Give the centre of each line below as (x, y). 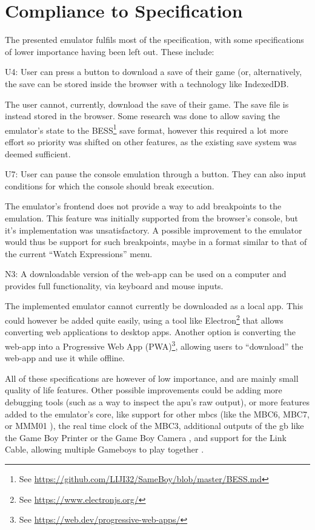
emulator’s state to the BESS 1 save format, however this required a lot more (147, 129)
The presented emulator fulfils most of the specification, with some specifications (154, 40)
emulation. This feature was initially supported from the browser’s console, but (152, 218)
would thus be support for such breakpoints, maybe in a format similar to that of (156, 242)
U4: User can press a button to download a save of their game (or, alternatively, (154, 72)
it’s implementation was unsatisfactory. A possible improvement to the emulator (154, 230)
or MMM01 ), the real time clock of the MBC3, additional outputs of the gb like (154, 426)
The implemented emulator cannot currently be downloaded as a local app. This (154, 306)
